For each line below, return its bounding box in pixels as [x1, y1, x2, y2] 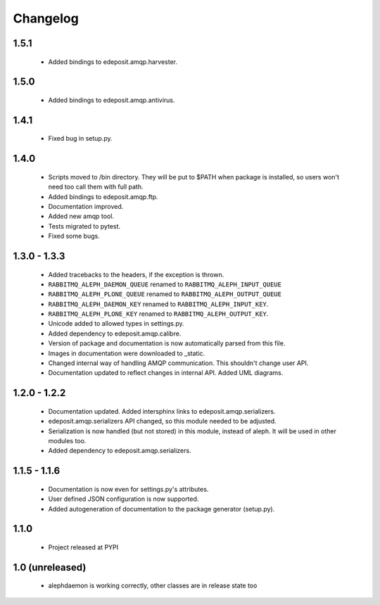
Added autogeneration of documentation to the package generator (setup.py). [48, 504, 275, 513]
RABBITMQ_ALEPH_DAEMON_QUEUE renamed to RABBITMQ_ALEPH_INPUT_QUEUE [48, 280, 281, 288]
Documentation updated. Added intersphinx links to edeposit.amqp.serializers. [48, 407, 276, 415]
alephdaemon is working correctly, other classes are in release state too [48, 581, 258, 590]
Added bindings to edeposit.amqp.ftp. [48, 192, 158, 200]
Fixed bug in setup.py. [48, 134, 113, 143]
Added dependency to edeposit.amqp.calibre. [48, 329, 182, 338]
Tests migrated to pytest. [48, 222, 121, 230]
